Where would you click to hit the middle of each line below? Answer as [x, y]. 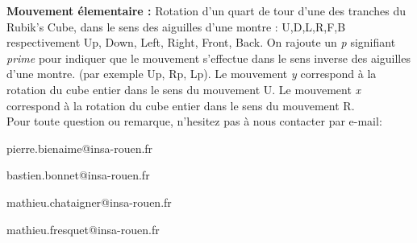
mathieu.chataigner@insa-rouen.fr [89, 202]
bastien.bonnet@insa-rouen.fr [78, 175]
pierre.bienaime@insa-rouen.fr [80, 148]
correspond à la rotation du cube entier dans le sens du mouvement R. [181, 105]
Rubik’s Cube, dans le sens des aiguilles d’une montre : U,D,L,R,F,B [176, 26]
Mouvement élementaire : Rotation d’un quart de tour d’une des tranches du [206, 10]
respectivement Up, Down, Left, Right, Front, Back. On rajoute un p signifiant [201, 42]
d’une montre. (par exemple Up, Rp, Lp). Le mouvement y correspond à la [192, 74]
